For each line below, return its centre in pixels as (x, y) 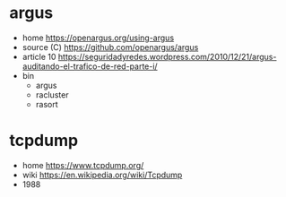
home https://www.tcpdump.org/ (83, 165)
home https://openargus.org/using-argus (98, 38)
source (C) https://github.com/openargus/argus (110, 47)
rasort (47, 104)
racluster (52, 94)
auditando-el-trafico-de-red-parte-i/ (90, 66)
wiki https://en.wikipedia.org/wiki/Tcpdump (102, 175)
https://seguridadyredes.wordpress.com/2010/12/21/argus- (167, 56)
